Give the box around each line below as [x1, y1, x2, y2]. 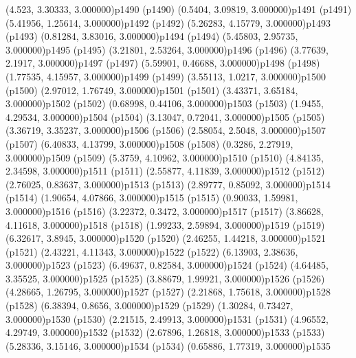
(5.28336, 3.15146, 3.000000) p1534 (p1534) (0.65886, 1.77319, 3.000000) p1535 [5, 338, 331, 353]
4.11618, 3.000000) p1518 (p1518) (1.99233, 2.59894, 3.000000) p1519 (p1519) [5, 217, 325, 232]
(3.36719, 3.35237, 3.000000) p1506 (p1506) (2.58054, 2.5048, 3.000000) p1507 [5, 123, 326, 137]
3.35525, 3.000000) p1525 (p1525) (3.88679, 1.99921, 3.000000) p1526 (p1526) [5, 271, 325, 285]
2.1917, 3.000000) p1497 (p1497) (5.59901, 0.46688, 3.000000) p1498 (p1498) [5, 56, 320, 70]
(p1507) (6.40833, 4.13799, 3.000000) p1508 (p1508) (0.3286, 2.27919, [5, 136, 293, 150]
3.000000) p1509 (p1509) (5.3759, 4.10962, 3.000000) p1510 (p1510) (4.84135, [5, 150, 324, 164]
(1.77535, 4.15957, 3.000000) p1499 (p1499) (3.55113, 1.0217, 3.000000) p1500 [5, 69, 326, 83]
